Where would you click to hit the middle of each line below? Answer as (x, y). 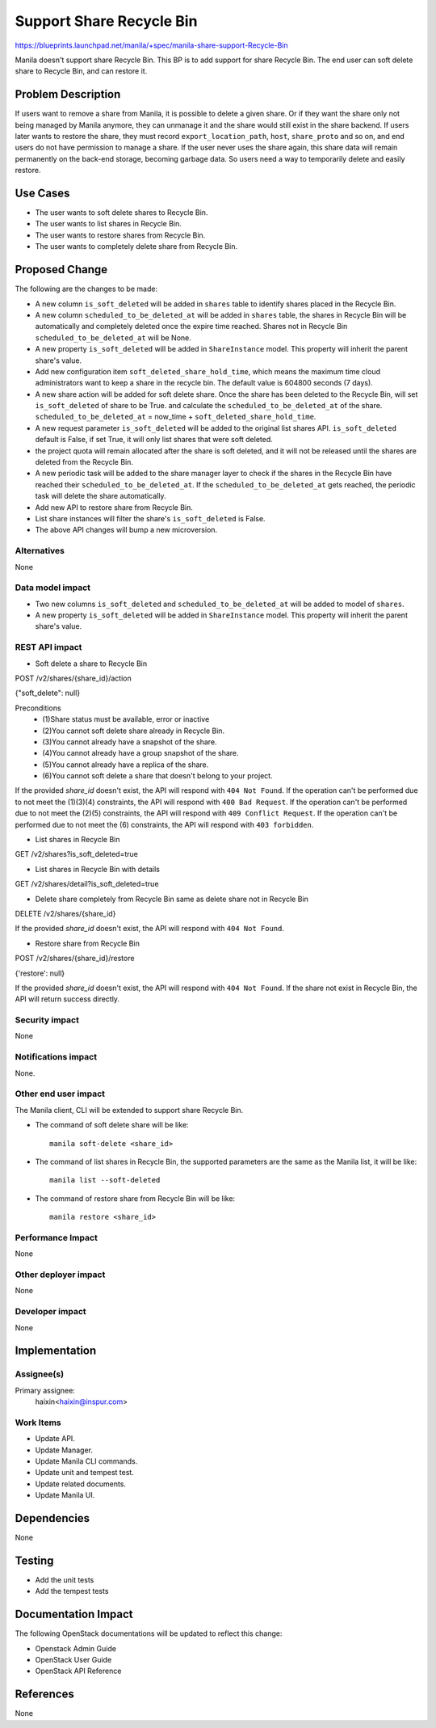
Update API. (55, 1439)
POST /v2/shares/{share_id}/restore (75, 959)
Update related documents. (81, 1484)
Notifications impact (56, 1057)
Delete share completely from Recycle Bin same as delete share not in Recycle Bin (172, 899)
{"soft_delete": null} (48, 693)
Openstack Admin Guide (76, 1648)
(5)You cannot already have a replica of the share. (126, 765)
